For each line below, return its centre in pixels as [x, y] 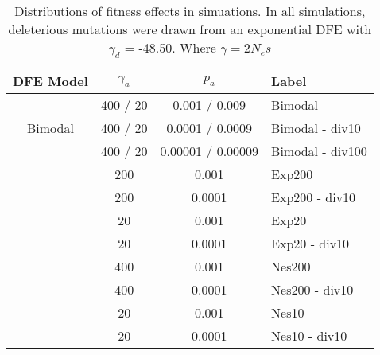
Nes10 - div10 [309, 336]
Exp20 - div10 [310, 244]
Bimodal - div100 [319, 151]
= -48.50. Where [170, 47]
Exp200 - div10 [314, 197]
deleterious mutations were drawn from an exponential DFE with [190, 29]
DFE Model [50, 81]
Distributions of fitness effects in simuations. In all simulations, [190, 11]
